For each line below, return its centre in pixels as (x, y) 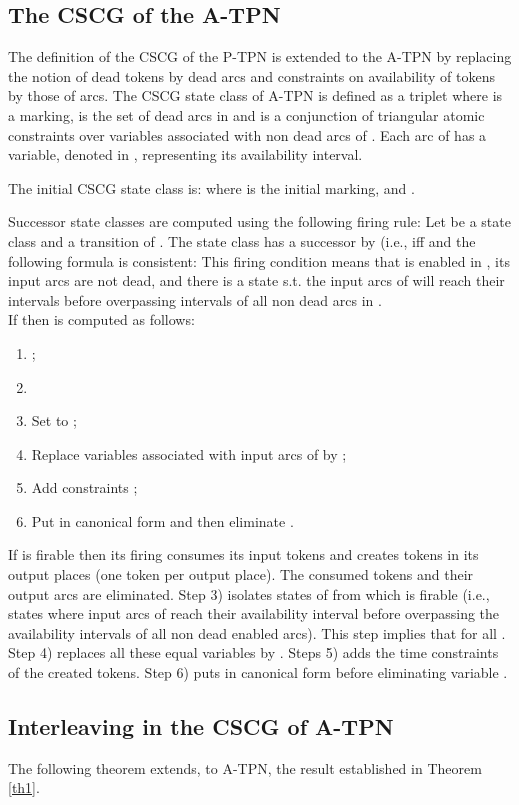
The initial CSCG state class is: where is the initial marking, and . (211, 187)
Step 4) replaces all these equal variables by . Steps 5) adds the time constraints (253, 652)
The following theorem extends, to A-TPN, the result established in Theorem (245, 767)
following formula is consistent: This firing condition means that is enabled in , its (259, 260)
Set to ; (54, 420)
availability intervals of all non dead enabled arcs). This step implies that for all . (257, 632)
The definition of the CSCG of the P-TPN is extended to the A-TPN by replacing (260, 56)
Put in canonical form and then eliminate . (162, 520)
